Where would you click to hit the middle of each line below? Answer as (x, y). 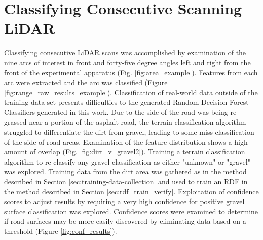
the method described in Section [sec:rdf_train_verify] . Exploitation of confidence (131, 191)
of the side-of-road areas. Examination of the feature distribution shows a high (126, 142)
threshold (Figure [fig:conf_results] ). (61, 231)
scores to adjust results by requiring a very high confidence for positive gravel (124, 201)
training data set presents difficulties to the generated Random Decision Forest (126, 102)
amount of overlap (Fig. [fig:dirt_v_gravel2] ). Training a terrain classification (125, 152)
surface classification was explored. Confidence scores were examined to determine (131, 211)
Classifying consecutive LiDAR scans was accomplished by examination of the (125, 52)
